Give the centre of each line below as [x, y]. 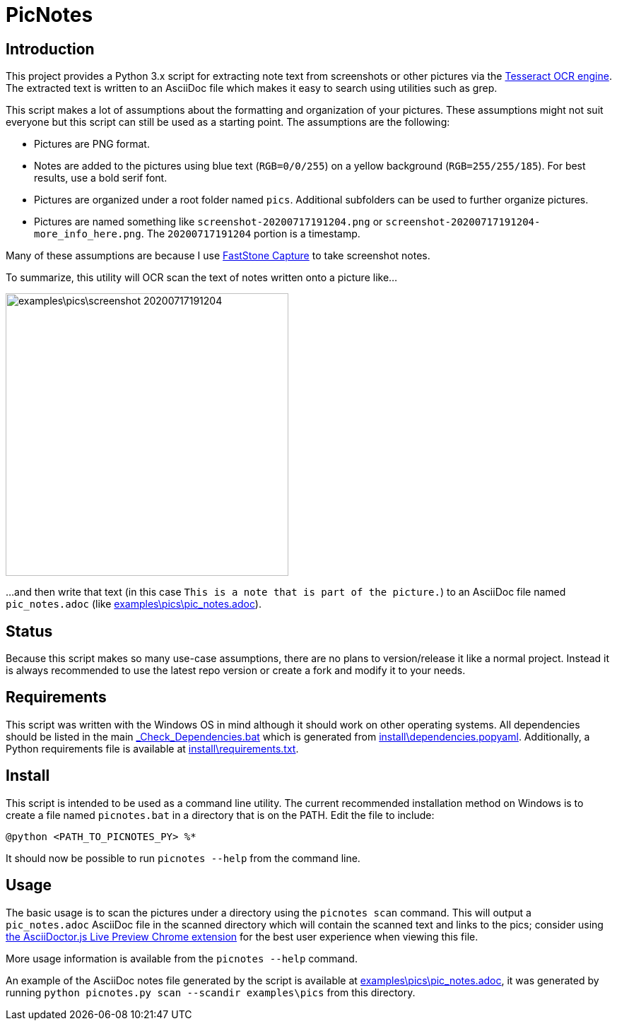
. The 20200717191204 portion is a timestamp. [251, 234]
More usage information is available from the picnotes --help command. [182, 958]
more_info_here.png [88, 234]
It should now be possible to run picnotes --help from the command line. [183, 858]
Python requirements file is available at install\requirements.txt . [152, 748]
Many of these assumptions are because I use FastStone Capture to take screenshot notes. [218, 256]
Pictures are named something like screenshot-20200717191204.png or [208, 222]
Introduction [50, 49]
